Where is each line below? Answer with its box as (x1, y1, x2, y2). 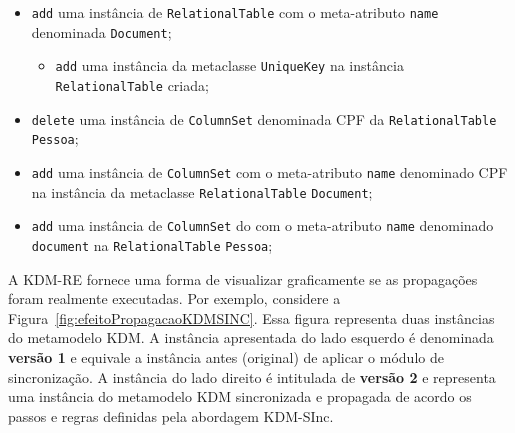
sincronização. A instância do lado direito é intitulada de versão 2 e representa (8, 366, 496, 387)
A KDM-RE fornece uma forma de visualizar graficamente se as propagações (8, 268, 478, 289)
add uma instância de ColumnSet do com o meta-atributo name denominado (31, 215, 494, 236)
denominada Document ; (31, 21, 172, 42)
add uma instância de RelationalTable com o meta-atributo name (31, 2, 439, 22)
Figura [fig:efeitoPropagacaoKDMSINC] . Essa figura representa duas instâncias (8, 307, 495, 328)
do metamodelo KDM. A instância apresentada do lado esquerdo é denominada (8, 327, 494, 348)
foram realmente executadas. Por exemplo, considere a (8, 288, 341, 309)
